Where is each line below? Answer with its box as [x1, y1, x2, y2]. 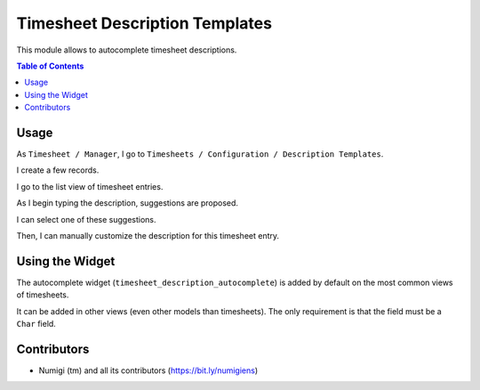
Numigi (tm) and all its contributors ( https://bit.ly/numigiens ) [38, 365, 259, 376]
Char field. [16, 319, 57, 329]
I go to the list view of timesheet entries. [16, 181, 164, 191]
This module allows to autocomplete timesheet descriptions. [16, 45, 237, 55]
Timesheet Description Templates [16, 13, 273, 33]
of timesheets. [16, 289, 69, 300]
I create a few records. [16, 165, 100, 175]
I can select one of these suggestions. [16, 214, 156, 224]
